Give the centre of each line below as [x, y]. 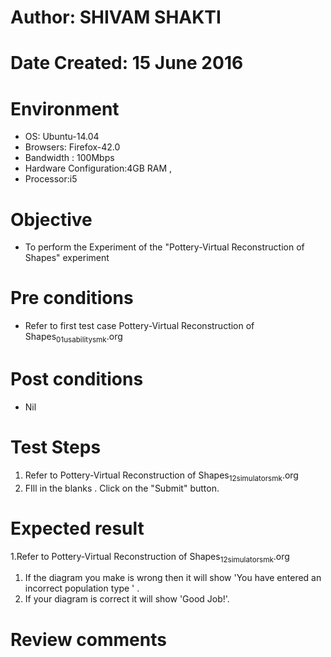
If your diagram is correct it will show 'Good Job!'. [127, 599]
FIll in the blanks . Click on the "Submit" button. [122, 488]
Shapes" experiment [67, 258]
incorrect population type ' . [82, 588]
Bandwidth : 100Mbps [69, 158]
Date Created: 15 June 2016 [127, 63]
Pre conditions [72, 298]
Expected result [77, 528]
